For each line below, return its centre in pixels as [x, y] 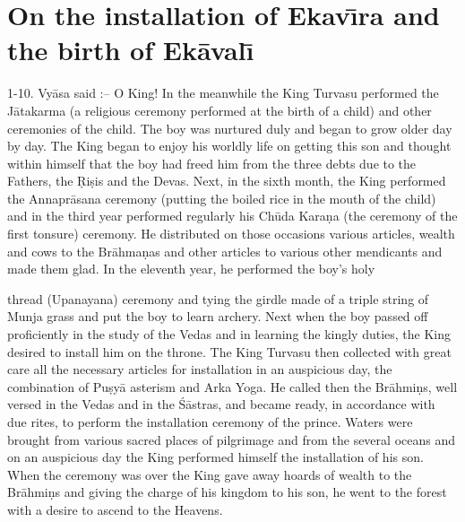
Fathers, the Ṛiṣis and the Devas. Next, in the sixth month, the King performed [227, 181]
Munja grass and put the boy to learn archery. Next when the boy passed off [218, 316]
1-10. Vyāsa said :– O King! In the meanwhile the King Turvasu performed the [223, 93]
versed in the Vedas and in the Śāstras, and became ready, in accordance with [221, 404]
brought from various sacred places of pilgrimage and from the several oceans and [231, 439]
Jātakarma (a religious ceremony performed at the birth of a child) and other [220, 110]
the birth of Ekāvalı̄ [131, 50]
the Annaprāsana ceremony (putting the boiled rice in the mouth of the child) [222, 198]
